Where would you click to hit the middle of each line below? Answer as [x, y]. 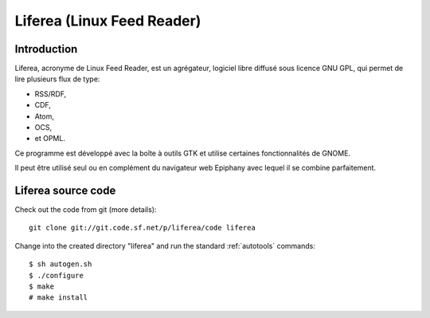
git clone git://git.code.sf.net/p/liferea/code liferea [143, 228]
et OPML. [50, 139]
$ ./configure [56, 275]
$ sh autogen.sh [61, 264]
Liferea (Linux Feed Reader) [108, 21]
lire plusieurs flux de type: [57, 79]
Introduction [46, 49]
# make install [59, 298]
